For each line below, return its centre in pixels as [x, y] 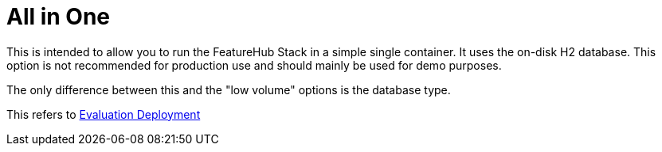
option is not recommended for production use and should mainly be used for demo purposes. [254, 65]
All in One [59, 17]
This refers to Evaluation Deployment [104, 114]
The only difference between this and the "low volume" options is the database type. [229, 89]
